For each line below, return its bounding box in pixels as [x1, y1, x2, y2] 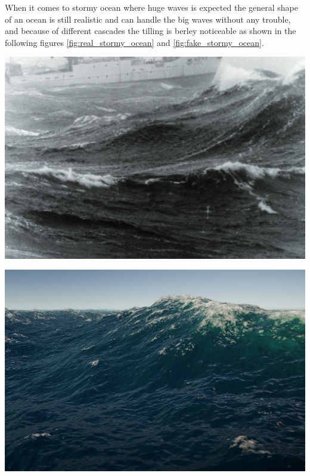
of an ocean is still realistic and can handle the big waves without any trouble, [5, 13, 291, 25]
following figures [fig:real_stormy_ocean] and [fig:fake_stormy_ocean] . [5, 36, 264, 48]
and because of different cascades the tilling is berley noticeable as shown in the [5, 24, 296, 37]
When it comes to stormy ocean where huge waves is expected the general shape [5, 1, 298, 13]
